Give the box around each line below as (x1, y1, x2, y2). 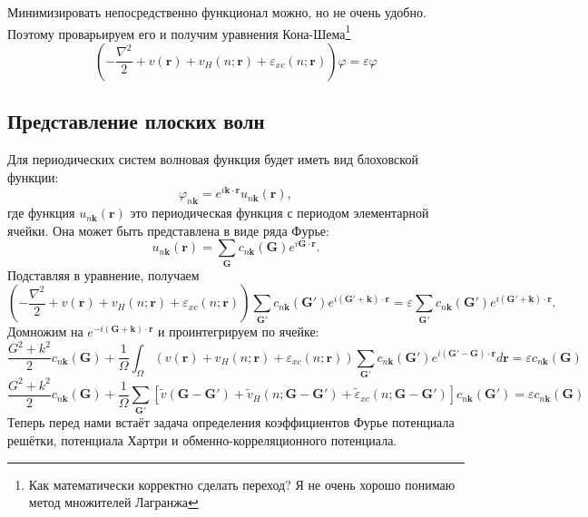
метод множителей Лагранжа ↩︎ (28, 493, 199, 512)
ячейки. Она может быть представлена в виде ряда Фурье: (7, 220, 329, 239)
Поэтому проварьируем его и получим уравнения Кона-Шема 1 (7, 21, 351, 43)
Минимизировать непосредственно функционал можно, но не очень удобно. (7, 3, 426, 21)
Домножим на (7, 322, 83, 341)
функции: (7, 167, 59, 186)
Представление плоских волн (7, 107, 265, 135)
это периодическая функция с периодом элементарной (130, 203, 429, 222)
